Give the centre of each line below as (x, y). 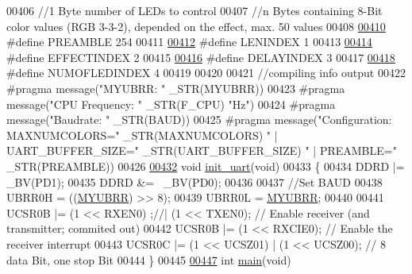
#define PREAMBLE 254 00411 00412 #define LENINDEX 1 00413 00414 (189, 42)
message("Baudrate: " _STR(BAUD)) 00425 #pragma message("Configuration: (199, 120)
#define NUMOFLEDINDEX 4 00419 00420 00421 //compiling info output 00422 (206, 73)
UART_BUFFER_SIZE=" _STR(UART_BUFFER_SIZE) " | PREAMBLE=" (202, 151)
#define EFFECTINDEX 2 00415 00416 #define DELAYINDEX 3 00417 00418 (201, 57)
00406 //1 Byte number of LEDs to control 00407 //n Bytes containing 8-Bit (194, 10)
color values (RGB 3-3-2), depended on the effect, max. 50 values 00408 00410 (196, 26)
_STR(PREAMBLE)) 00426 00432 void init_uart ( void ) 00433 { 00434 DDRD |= (206, 166)
